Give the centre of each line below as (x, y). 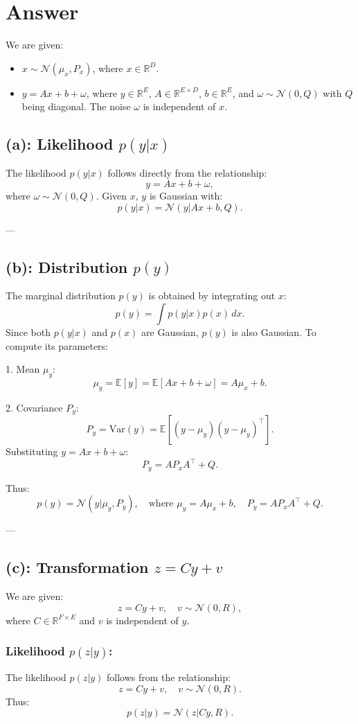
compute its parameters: (57, 345)
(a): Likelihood (60, 144)
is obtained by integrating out (212, 295)
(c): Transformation (77, 567)
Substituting (32, 451)
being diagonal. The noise (76, 106)
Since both (28, 332)
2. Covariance (34, 407)
